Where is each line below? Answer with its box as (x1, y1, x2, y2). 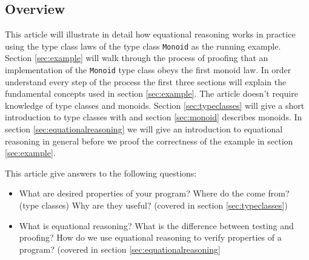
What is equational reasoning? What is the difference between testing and (19, 219, 294, 232)
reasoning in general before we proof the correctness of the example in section (5, 134, 293, 147)
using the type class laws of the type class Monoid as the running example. (5, 39, 281, 52)
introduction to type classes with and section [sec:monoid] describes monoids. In (5, 111, 302, 123)
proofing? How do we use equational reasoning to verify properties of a (19, 231, 282, 244)
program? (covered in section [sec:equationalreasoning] (19, 242, 221, 255)
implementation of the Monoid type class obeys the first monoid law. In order (5, 63, 291, 76)
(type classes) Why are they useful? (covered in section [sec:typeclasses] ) (19, 199, 288, 212)
